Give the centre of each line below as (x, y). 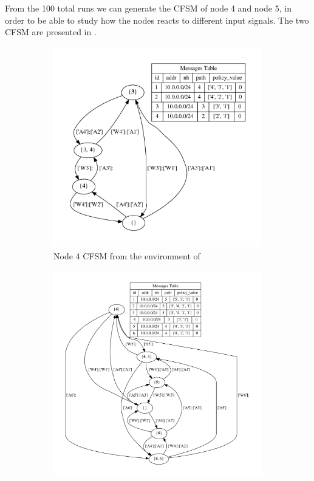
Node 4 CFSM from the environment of (127, 255)
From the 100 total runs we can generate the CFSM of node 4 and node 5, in (148, 8)
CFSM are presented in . (51, 32)
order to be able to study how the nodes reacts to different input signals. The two (157, 20)
